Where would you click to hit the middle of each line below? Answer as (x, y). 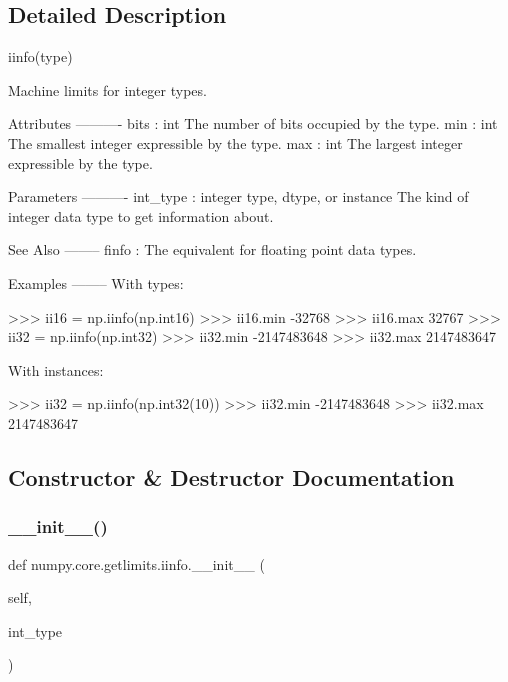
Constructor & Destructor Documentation (231, 476)
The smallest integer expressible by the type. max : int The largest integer (235, 142)
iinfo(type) (40, 56)
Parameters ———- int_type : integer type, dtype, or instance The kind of (238, 196)
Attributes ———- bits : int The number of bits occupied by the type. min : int (253, 123)
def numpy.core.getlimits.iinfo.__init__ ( (136, 563)
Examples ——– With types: (96, 282)
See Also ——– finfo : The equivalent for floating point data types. (212, 249)
